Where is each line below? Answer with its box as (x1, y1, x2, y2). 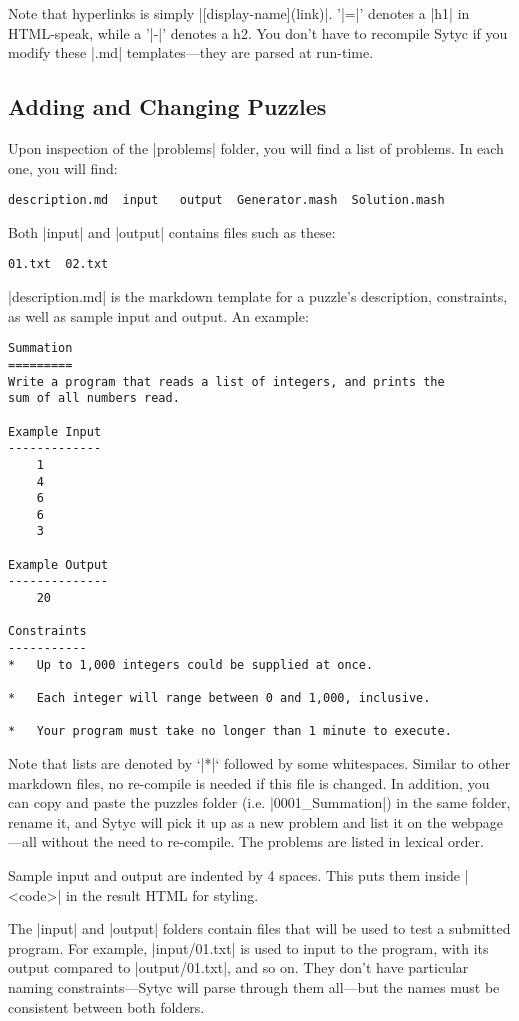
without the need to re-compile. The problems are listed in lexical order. (41, 831, 484, 852)
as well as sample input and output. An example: (8, 305, 309, 326)
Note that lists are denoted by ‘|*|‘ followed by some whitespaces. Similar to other (8, 753, 511, 774)
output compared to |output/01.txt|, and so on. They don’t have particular (8, 957, 469, 978)
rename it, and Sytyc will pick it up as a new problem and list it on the (8, 811, 447, 832)
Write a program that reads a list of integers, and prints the (8, 374, 445, 389)
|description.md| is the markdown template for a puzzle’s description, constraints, (8, 286, 508, 307)
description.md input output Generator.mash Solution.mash (8, 193, 445, 208)
